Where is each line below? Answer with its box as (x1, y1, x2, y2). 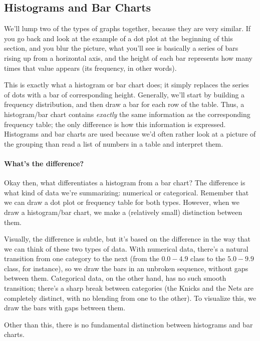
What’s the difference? (4, 158, 84, 168)
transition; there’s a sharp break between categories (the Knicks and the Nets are (4, 283, 254, 293)
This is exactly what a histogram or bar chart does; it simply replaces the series (4, 79, 249, 90)
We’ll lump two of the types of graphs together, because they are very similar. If (4, 23, 251, 34)
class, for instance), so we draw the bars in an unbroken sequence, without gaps (4, 263, 248, 273)
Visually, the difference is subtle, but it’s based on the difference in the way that (4, 234, 251, 244)
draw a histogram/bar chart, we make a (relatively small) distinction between (4, 206, 242, 217)
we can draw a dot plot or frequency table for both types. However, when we (4, 197, 240, 207)
